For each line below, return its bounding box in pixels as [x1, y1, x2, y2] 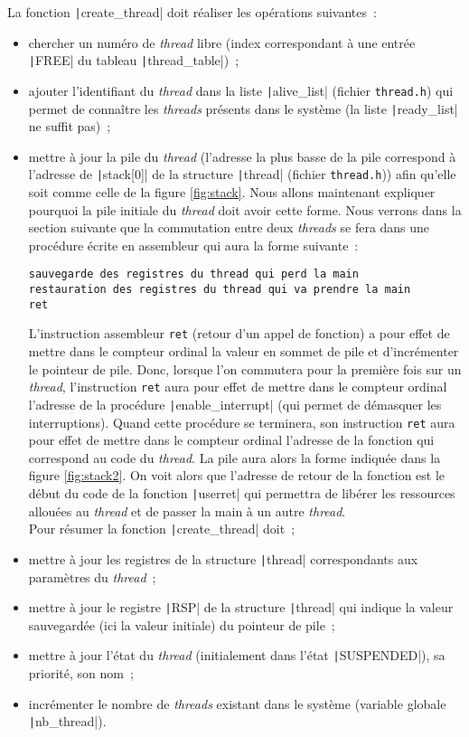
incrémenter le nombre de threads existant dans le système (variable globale [28, 694, 446, 713]
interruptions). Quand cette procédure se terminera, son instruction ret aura [28, 412, 455, 431]
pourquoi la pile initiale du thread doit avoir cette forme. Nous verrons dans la [28, 200, 462, 219]
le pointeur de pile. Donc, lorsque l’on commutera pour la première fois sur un [28, 359, 462, 378]
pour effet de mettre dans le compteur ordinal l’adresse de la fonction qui [28, 430, 435, 449]
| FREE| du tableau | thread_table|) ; [28, 51, 239, 70]
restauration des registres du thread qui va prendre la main [28, 283, 411, 297]
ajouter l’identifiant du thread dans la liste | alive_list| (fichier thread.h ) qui [28, 80, 454, 99]
